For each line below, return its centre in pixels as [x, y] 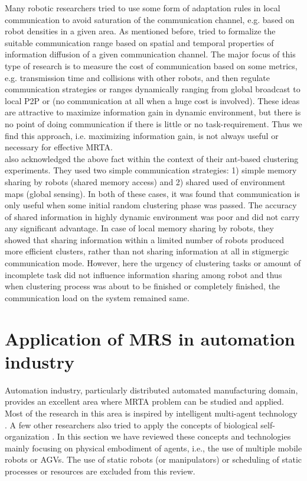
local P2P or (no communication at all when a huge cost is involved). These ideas [152, 100]
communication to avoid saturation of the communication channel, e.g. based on [150, 19]
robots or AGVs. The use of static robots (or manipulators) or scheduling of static [153, 459]
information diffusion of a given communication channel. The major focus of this [150, 54]
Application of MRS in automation [150, 338]
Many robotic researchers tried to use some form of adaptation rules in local [143, 8]
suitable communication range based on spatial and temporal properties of [139, 42]
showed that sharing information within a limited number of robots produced [144, 239]
